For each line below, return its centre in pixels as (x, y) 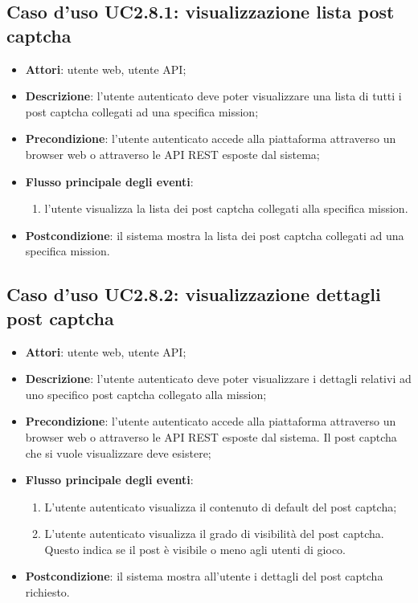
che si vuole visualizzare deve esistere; (118, 452)
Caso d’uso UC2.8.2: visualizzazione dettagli (194, 294)
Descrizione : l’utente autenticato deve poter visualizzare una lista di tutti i (213, 96)
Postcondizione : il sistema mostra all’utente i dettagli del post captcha (204, 576)
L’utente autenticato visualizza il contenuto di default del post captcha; (221, 506)
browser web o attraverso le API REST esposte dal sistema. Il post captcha (211, 436)
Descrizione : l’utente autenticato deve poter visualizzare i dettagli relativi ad (218, 379)
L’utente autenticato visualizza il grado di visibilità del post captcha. (214, 534)
